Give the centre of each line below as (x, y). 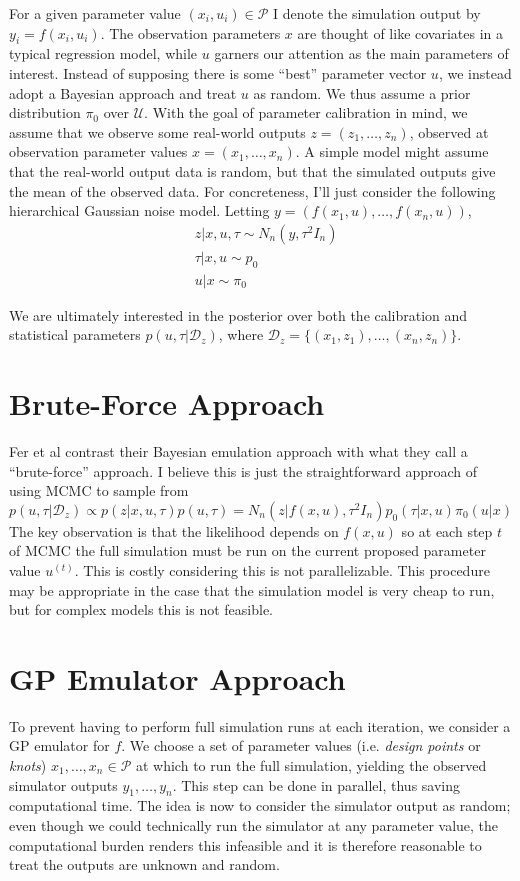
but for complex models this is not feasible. (141, 609)
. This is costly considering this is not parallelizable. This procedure (282, 569)
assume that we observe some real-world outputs (157, 131)
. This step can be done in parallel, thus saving (316, 784)
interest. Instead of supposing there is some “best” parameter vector (218, 72)
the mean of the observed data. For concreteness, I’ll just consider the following (252, 190)
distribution (45, 112)
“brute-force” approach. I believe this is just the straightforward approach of (243, 470)
